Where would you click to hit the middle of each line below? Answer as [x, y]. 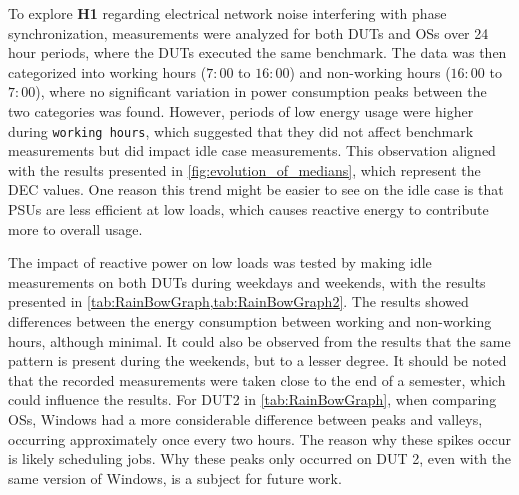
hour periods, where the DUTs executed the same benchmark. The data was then [257, 52]
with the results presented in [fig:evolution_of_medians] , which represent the [244, 169]
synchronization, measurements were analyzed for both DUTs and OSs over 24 [248, 32]
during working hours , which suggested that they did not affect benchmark [241, 130]
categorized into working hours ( [107, 71]
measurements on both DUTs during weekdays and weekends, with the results [247, 281]
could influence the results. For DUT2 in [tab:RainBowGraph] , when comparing [252, 399]
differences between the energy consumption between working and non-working [250, 320]
